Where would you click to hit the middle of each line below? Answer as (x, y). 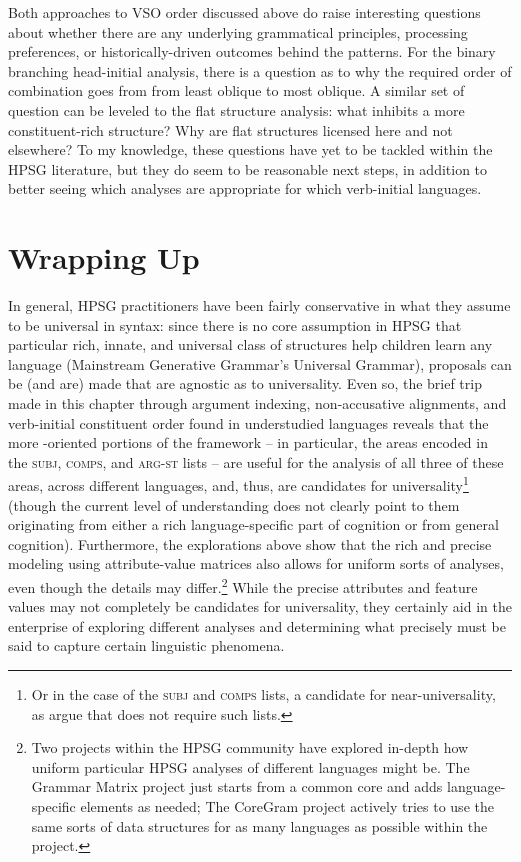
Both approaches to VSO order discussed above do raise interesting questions (244, 12)
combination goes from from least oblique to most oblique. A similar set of (236, 90)
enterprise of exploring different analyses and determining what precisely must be (257, 625)
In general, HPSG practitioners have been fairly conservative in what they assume (259, 305)
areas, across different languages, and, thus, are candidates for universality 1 (238, 484)
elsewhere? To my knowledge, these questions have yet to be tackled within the (250, 149)
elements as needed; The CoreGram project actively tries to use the (287, 806)
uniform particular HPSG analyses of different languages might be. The (250, 766)
